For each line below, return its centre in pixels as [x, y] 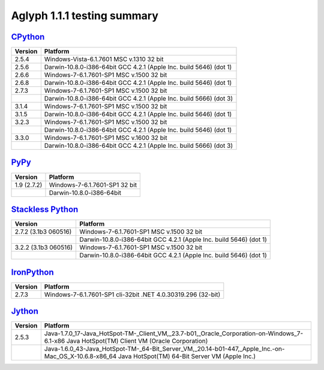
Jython [25, 311]
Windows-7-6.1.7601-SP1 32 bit [93, 184]
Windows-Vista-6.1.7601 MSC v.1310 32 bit [104, 59]
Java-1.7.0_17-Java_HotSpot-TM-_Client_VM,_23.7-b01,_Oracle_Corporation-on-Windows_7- [174, 333]
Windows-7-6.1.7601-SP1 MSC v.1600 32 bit [106, 138]
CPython [28, 37]
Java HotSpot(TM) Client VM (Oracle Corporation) [137, 341]
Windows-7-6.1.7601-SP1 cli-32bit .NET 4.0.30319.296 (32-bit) [132, 295]
